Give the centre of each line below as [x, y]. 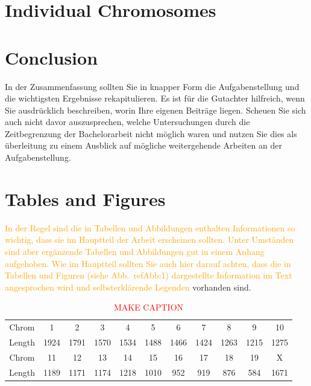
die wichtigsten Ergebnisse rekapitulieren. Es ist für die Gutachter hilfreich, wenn [155, 98]
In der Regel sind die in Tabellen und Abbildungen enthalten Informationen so [150, 227]
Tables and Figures [85, 198]
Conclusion [52, 57]
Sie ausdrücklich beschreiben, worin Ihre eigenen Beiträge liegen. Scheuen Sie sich [155, 110]
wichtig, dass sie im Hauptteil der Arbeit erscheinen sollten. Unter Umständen [149, 240]
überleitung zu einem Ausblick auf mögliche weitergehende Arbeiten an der [143, 145]
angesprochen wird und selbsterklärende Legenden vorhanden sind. [128, 287]
